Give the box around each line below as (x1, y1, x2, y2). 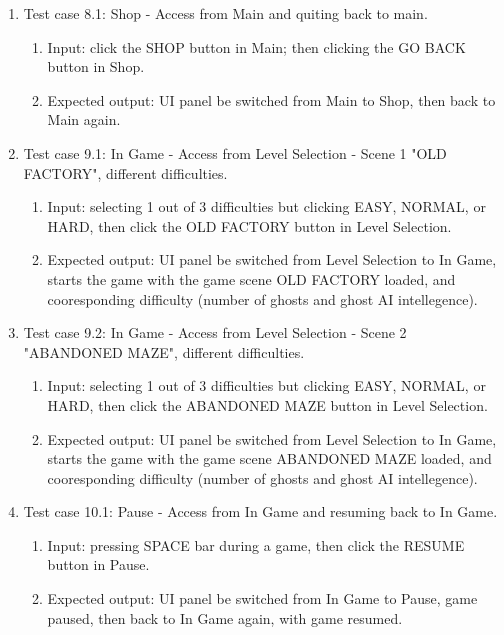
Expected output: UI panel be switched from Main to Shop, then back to (47, 89, 496, 110)
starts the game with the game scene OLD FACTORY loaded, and (47, 268, 456, 289)
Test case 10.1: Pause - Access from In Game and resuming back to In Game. (23, 501, 498, 522)
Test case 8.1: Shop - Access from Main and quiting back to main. (23, 3, 428, 23)
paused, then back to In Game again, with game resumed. (47, 607, 403, 628)
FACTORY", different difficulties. (23, 162, 228, 183)
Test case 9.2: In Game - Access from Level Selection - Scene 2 (23, 322, 407, 343)
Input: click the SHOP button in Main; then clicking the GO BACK (47, 36, 466, 57)
